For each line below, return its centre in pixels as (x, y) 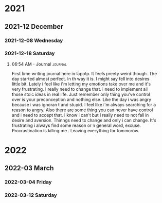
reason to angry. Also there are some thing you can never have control (82, 110)
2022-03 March (29, 168)
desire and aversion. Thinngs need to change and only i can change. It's (84, 120)
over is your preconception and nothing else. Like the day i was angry (81, 99)
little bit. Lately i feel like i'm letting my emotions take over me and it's (81, 84)
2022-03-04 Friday (28, 182)
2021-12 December (34, 27)
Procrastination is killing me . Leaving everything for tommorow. (75, 130)
